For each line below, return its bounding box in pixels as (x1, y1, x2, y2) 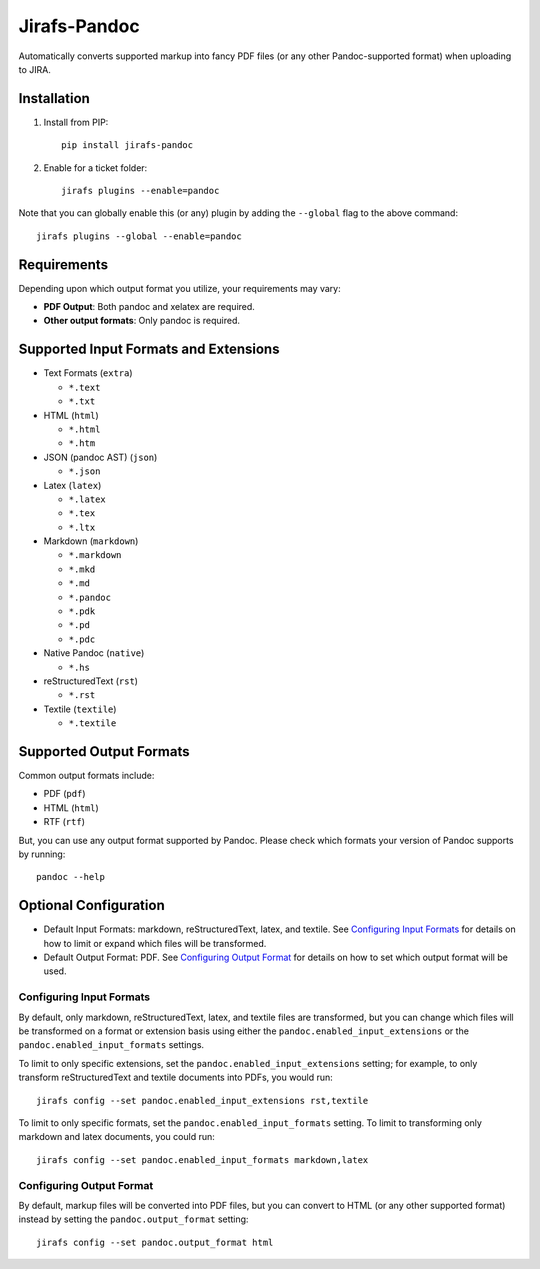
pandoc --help (36, 871, 105, 883)
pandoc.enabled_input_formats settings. (18, 1039, 205, 1051)
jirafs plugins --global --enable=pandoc (36, 230, 242, 242)
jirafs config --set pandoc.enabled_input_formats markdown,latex (36, 1154, 369, 1165)
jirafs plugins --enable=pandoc (61, 185, 220, 197)
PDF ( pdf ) (43, 788, 86, 800)
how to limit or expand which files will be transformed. (43, 937, 267, 949)
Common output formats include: (18, 770, 155, 782)
